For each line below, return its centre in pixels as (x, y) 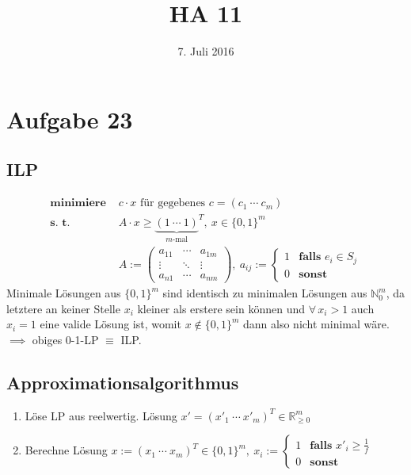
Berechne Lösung (66, 450)
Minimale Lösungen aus (64, 293)
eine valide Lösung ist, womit (110, 324)
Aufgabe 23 (70, 119)
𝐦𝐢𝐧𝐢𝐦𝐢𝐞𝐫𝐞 (78, 203)
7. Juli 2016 (206, 51)
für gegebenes (173, 203)
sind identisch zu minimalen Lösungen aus (265, 293)
